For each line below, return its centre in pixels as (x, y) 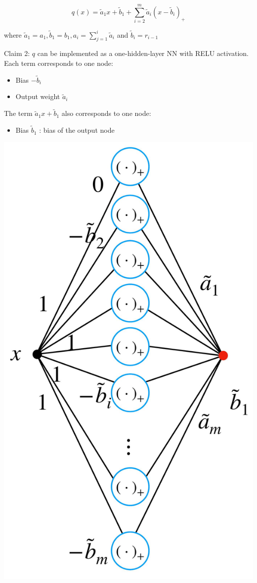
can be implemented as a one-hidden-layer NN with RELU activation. (143, 53)
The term (18, 113)
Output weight (38, 96)
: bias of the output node (77, 130)
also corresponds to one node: (106, 113)
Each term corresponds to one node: (59, 63)
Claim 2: (17, 53)
